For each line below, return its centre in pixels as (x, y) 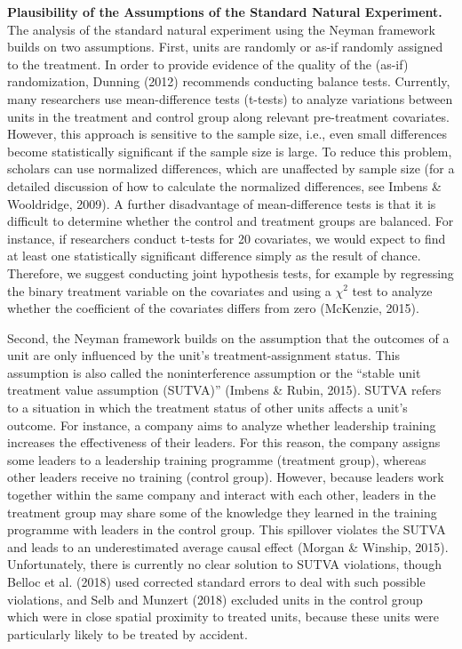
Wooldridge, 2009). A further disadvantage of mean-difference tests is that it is (222, 203)
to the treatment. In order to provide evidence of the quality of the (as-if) (208, 64)
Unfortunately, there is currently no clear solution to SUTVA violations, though (224, 564)
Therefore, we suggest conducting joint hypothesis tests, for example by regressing (231, 272)
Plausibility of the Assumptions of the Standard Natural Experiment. (225, 12)
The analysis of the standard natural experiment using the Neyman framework (221, 29)
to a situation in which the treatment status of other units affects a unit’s (207, 408)
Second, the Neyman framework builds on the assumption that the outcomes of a (228, 337)
